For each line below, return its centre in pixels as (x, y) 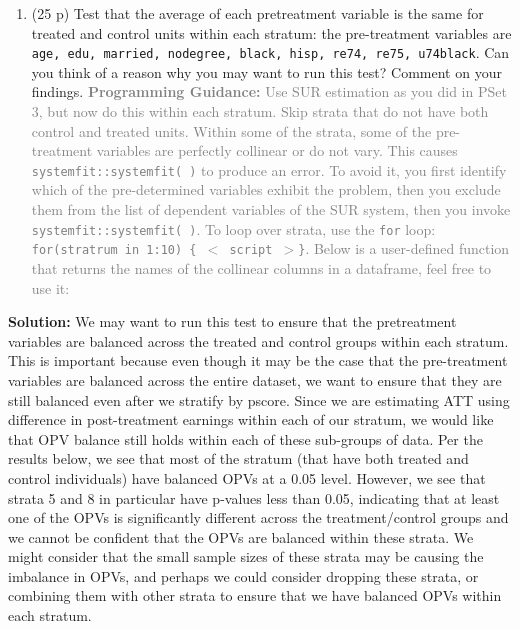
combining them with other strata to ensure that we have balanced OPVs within (255, 595)
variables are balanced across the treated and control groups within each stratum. (258, 340)
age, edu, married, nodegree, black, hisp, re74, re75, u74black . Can (270, 52)
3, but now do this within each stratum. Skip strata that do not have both (260, 111)
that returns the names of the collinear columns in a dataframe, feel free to (261, 267)
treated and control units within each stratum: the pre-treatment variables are (271, 32)
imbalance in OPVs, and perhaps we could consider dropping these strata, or (243, 575)
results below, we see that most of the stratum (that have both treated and (238, 458)
